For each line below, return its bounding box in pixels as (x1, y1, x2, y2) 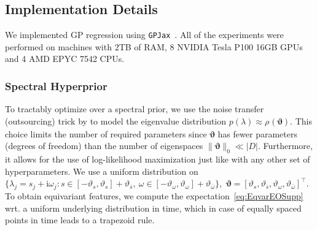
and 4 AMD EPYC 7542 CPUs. (5, 52, 125, 65)
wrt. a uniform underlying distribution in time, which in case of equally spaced (5, 201, 302, 214)
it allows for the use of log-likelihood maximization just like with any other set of (5, 153, 310, 166)
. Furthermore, (257, 139, 313, 152)
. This (290, 114, 312, 127)
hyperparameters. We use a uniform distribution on (5, 164, 198, 177)
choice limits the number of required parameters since (5, 127, 207, 140)
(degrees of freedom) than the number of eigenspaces (5, 139, 203, 152)
